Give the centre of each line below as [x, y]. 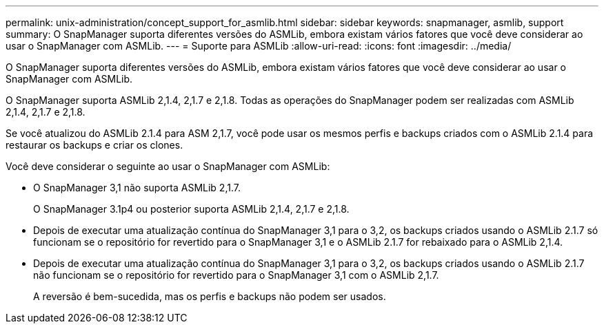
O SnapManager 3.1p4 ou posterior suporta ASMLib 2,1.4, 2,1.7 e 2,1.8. [191, 209]
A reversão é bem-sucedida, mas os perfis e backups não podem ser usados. [210, 296]
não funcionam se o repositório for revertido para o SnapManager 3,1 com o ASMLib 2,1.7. [236, 275]
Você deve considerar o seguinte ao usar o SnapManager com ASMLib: [168, 166]
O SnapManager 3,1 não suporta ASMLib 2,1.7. [137, 188]
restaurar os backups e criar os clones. [94, 145]
